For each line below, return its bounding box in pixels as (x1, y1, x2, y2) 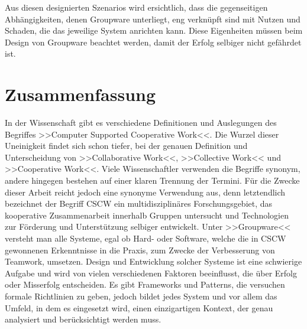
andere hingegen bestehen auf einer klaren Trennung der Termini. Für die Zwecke (5, 174, 300, 187)
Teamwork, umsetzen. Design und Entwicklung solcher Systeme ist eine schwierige (5, 255, 302, 268)
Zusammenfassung (5, 82, 156, 106)
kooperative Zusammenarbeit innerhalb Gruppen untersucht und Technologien (5, 209, 289, 221)
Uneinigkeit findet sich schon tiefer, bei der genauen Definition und (5, 139, 248, 152)
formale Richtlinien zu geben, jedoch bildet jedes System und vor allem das (5, 290, 277, 302)
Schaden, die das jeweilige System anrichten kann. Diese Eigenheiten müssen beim (5, 24, 303, 37)
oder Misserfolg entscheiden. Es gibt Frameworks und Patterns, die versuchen (5, 278, 285, 291)
